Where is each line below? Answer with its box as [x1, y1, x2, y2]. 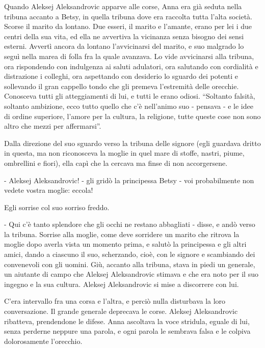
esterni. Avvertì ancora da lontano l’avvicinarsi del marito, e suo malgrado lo [4, 41, 244, 51]
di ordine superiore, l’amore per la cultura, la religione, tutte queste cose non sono [4, 110, 261, 121]
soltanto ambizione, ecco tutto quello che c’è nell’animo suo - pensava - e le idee [4, 100, 253, 111]
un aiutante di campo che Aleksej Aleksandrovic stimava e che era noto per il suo [4, 269, 258, 279]
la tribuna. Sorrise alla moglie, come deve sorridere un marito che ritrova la [4, 228, 240, 239]
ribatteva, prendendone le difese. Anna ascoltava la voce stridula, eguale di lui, [4, 315, 250, 326]
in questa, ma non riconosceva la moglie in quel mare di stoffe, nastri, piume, [4, 148, 245, 158]
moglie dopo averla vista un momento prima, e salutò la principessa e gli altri [4, 239, 247, 249]
